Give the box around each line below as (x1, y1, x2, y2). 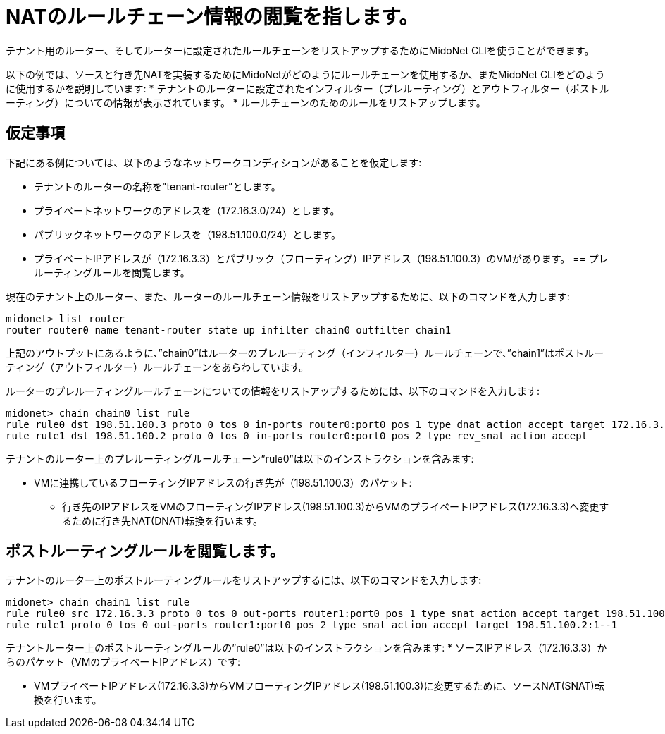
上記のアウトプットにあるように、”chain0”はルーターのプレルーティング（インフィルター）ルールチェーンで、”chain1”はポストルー (6, 346, 604, 359)
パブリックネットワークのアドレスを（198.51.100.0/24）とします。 (34, 228, 341, 240)
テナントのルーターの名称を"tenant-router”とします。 (34, 180, 281, 192)
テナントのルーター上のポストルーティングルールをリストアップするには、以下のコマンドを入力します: (6, 574, 482, 587)
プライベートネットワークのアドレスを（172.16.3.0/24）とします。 (34, 204, 340, 216)
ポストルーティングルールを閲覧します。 (6, 542, 285, 561)
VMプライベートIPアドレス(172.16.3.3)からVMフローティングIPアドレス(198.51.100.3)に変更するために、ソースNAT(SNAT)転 (34, 680, 604, 692)
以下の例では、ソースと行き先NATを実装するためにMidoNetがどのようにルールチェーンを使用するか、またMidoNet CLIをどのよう (6, 68, 605, 80)
